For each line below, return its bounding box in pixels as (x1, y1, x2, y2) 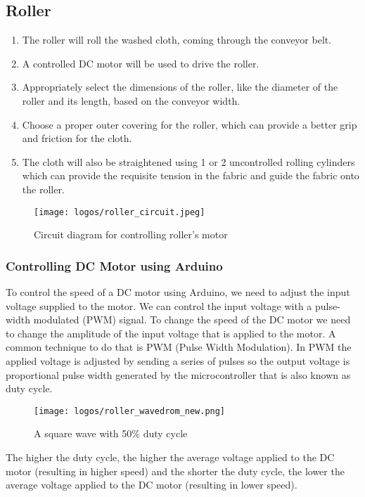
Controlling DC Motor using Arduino (6, 257, 223, 274)
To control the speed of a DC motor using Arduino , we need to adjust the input (6, 285, 350, 299)
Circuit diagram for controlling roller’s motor (34, 227, 228, 242)
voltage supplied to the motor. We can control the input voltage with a (6, 298, 312, 313)
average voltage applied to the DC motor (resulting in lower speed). (6, 477, 297, 492)
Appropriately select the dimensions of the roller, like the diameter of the (22, 79, 338, 94)
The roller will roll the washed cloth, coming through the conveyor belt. (22, 32, 332, 47)
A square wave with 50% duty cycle (34, 426, 188, 441)
